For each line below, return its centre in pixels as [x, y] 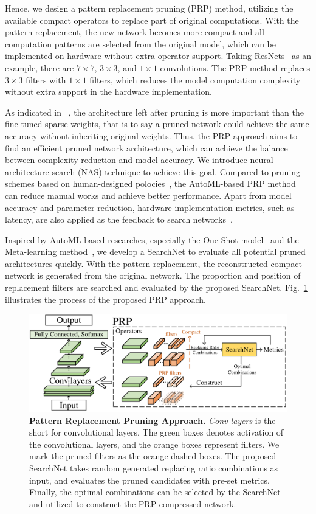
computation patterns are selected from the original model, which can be [140, 43]
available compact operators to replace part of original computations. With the [152, 20]
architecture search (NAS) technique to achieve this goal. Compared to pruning [153, 171]
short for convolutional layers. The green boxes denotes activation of [156, 432]
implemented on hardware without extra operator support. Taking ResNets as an [158, 56]
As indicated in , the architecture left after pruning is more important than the [154, 112]
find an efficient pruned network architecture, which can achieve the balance [146, 148]
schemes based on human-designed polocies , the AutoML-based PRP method [150, 183]
